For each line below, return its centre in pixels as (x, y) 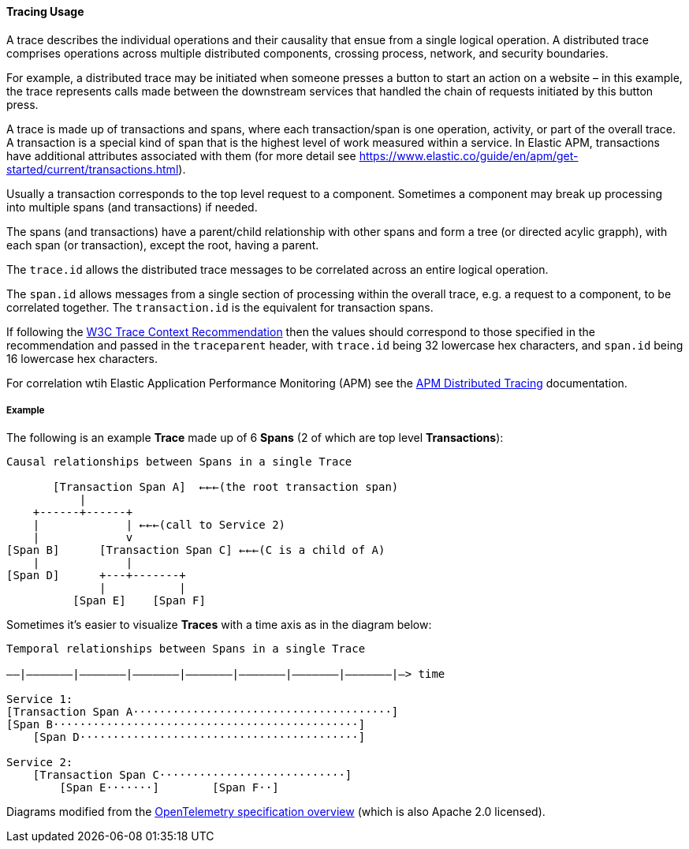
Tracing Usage (45, 11)
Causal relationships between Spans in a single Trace (179, 462)
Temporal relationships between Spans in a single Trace (186, 649)
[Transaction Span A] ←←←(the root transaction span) (226, 487)
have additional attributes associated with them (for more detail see (181, 155)
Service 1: (40, 699)
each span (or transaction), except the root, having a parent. (163, 245)
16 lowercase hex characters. (82, 358)
